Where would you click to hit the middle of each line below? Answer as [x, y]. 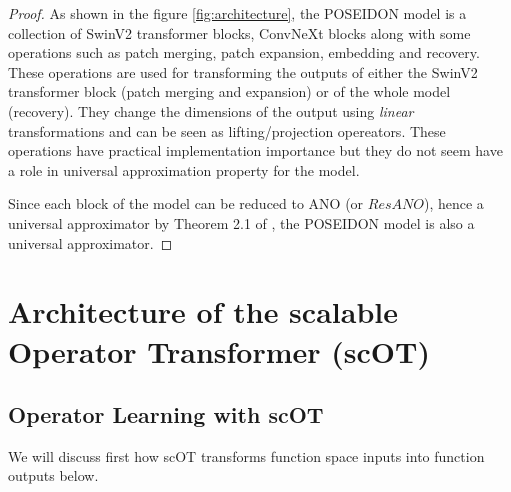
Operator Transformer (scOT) [219, 350]
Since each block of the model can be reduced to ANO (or [186, 203]
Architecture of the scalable [203, 311]
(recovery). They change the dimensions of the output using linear [211, 110]
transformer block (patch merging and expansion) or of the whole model [229, 91]
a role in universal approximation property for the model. [184, 169]
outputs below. [53, 475]
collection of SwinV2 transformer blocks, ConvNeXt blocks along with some [239, 32]
